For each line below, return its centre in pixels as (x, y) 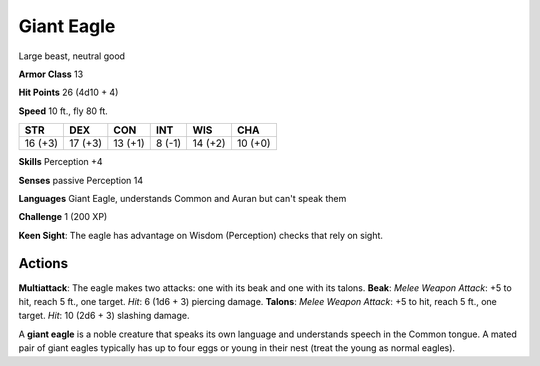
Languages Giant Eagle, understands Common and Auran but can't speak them (182, 198)
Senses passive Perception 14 (81, 180)
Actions (43, 263)
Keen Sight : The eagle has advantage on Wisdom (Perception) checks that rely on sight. (201, 235)
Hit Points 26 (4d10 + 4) (68, 92)
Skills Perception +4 (61, 162)
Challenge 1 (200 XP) (63, 217)
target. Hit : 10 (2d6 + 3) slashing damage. (104, 316)
